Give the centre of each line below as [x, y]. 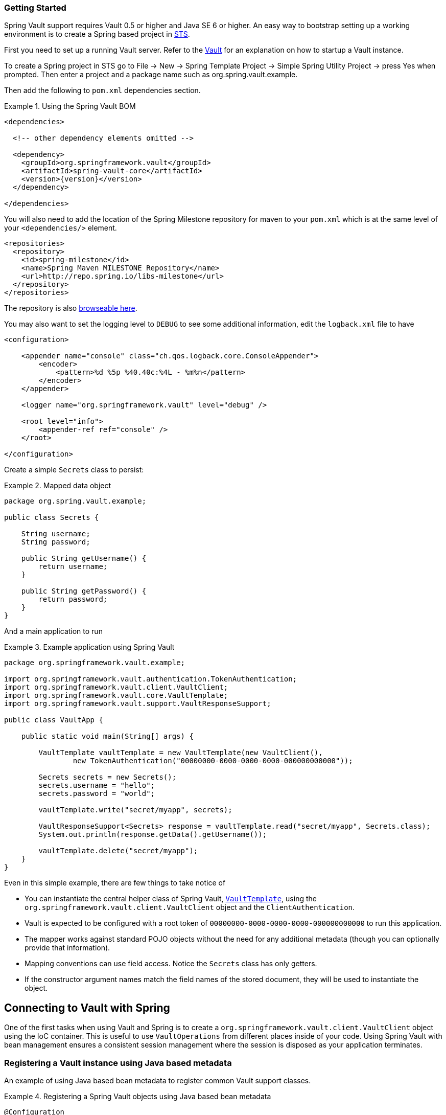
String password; [56, 542]
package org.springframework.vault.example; [95, 663]
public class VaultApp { [54, 720]
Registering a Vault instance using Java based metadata [118, 1063]
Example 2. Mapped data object [58, 486]
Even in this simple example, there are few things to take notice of [115, 883]
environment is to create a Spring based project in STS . [97, 34]
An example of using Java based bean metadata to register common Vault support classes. [158, 1080]
